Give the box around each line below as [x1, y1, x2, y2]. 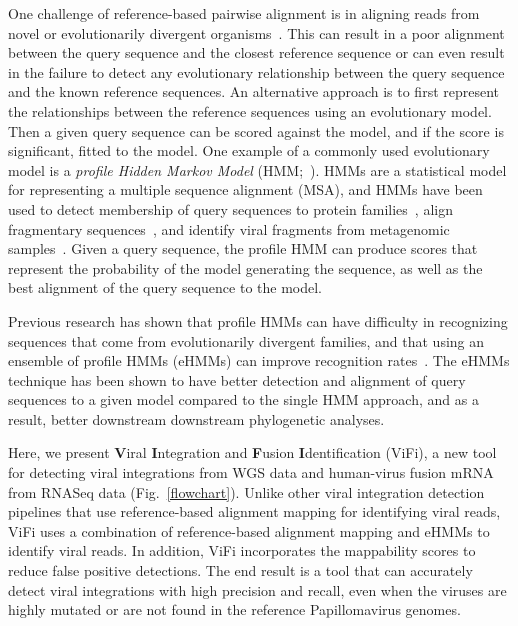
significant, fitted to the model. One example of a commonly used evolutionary [8, 140, 490, 161]
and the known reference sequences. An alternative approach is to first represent [8, 81, 500, 102]
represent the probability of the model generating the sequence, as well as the [8, 257, 483, 278]
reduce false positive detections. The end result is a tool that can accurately [8, 560, 473, 581]
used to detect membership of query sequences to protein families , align [8, 198, 453, 219]
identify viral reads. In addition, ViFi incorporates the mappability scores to [8, 540, 476, 561]
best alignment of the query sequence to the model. [8, 277, 323, 298]
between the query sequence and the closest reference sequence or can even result [8, 42, 505, 63]
